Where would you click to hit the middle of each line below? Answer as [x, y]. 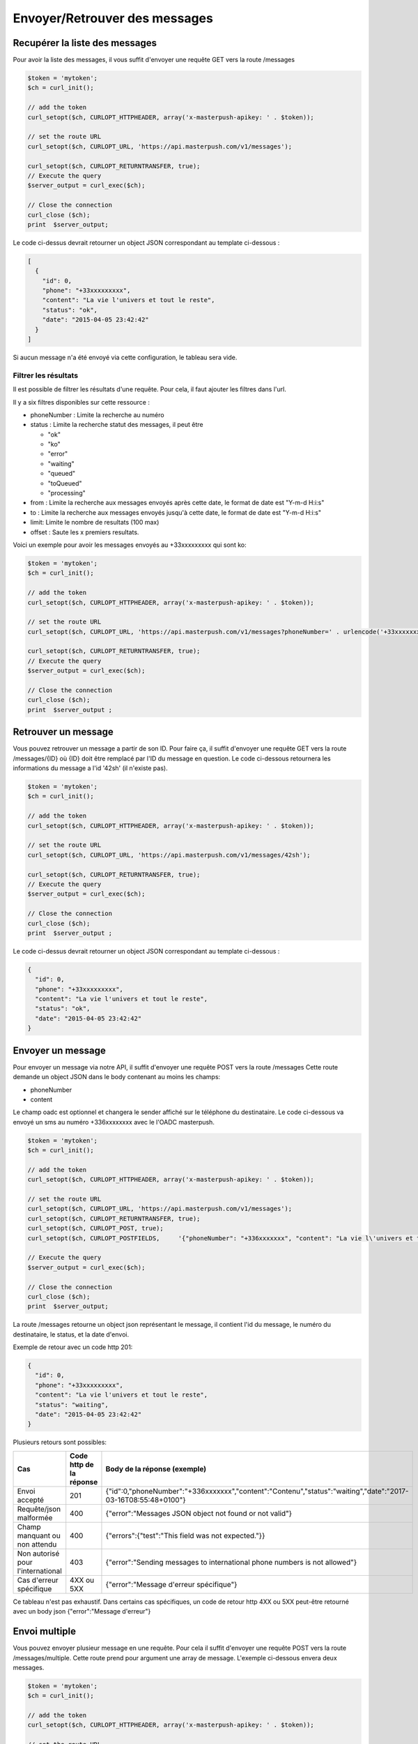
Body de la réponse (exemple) [156, 1468]
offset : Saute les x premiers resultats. [85, 532]
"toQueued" [65, 483]
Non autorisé [38, 1554]
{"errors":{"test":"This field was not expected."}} [185, 1535]
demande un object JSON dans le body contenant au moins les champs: [117, 1077]
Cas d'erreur [38, 1580]
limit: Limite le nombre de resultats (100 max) [95, 523]
